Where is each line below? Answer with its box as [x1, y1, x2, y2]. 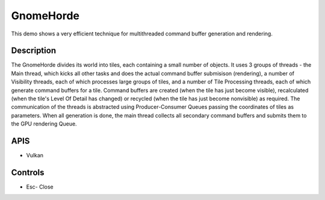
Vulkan [26, 152, 44, 159]
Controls [11, 167, 45, 177]
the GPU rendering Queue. [11, 120, 78, 127]
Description [11, 46, 57, 56]
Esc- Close [26, 183, 54, 190]
